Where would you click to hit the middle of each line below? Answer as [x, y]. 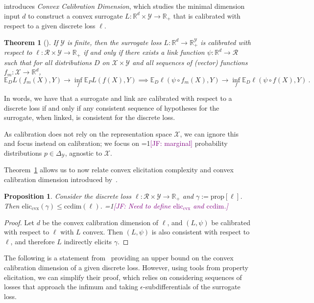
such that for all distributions [48, 62]
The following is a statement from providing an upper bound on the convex [119, 258]
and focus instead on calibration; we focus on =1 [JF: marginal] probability [116, 143]
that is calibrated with [207, 15]
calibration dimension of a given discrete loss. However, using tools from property [126, 267]
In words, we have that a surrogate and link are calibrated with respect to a [118, 98]
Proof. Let [19, 222]
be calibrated [231, 222]
